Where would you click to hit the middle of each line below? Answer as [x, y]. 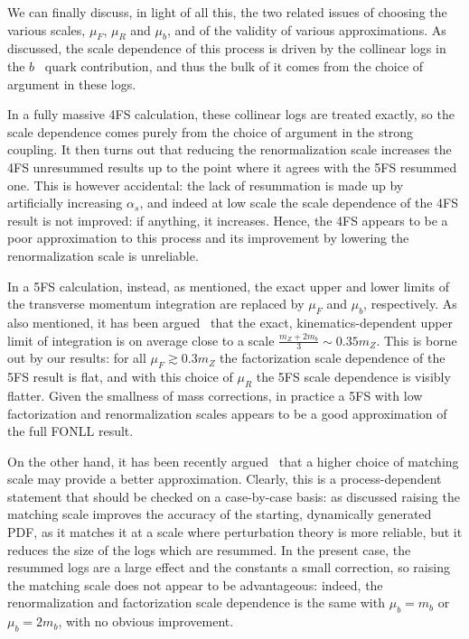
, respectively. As [410, 304]
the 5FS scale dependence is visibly [353, 377]
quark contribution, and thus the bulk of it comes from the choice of [234, 65]
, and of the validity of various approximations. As [307, 29]
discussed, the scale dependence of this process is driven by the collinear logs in [227, 48]
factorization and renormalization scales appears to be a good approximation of [227, 413]
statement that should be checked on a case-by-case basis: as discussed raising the [234, 496]
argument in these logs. [72, 83]
